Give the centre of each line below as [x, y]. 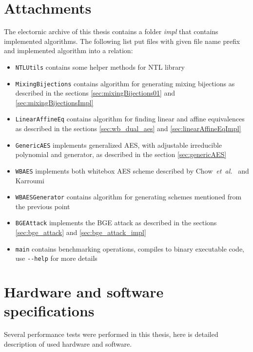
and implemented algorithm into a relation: [68, 50]
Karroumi [30, 180]
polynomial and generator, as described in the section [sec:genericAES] [121, 154]
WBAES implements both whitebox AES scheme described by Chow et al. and [132, 170]
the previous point [43, 206]
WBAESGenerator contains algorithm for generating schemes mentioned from [128, 197]
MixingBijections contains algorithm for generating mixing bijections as [125, 83]
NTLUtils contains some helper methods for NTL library [100, 67]
